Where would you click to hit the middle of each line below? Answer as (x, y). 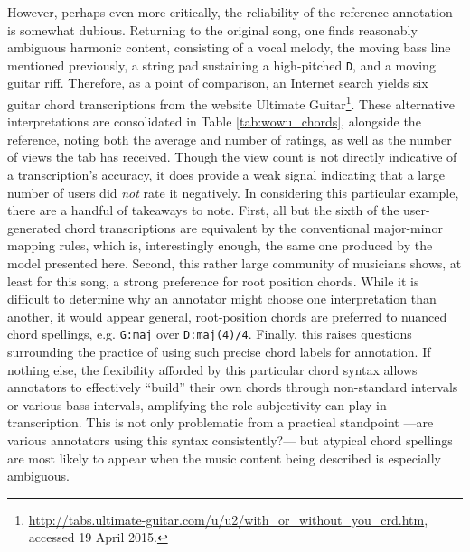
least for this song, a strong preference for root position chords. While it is (213, 281)
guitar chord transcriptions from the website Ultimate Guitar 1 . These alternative (231, 103)
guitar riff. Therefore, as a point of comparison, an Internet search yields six (218, 83)
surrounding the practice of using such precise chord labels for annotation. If (219, 352)
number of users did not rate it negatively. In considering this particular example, (233, 192)
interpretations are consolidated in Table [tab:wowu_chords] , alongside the (214, 122)
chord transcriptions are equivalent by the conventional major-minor (254, 227)
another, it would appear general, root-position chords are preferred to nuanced (227, 316)
